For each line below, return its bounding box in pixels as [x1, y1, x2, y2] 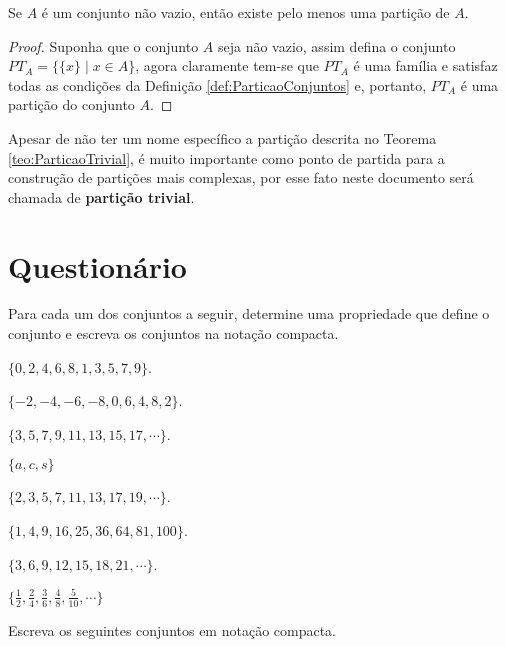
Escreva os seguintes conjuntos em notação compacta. [8, 619, 337, 640]
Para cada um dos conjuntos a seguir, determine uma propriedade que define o [8, 303, 490, 324]
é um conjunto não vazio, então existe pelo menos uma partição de [41, 2, 450, 22]
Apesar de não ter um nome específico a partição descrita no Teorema [8, 127, 437, 148]
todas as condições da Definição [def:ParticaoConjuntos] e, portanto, [8, 74, 427, 95]
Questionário [8, 245, 187, 286]
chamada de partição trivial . [8, 186, 195, 207]
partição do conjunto [8, 94, 135, 115]
